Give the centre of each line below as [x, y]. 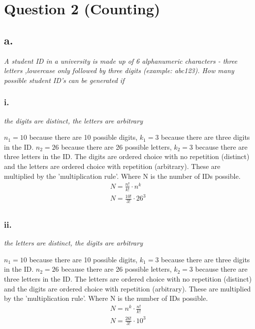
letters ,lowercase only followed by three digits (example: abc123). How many [119, 70]
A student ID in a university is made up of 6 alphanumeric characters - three [121, 61]
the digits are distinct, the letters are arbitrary [73, 120]
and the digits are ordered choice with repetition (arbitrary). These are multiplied [127, 288]
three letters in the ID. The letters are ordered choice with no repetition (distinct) [128, 278]
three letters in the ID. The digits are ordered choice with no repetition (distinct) [127, 156]
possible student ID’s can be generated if [64, 80]
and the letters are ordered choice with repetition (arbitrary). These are [112, 166]
